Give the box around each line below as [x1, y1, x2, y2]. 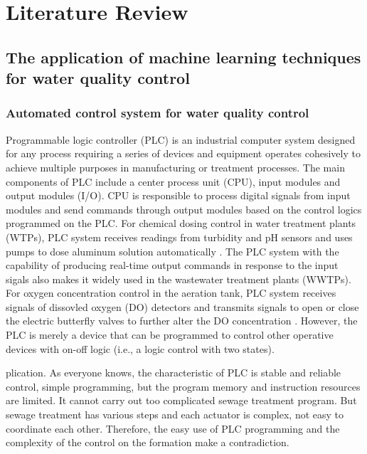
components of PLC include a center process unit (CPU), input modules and [6, 174, 341, 189]
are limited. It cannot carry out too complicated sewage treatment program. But [6, 393, 357, 408]
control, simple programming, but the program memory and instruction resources [6, 379, 361, 394]
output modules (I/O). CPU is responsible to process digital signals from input [6, 188, 351, 203]
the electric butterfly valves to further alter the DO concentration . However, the [6, 313, 358, 328]
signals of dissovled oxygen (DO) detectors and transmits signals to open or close [6, 299, 359, 314]
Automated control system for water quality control [6, 104, 309, 122]
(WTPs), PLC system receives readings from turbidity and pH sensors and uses [6, 229, 353, 244]
